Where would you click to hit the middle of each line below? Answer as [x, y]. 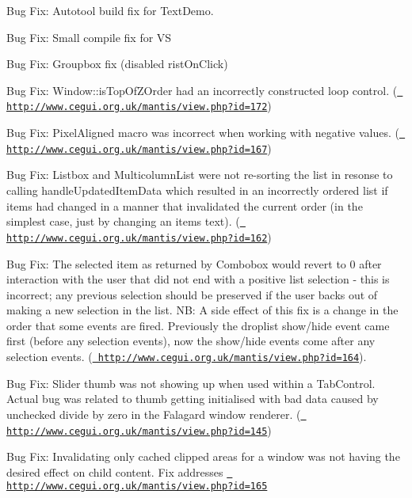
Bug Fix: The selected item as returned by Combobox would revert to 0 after [194, 263]
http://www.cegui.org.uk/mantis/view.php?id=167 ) [139, 148]
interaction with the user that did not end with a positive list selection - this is [198, 279]
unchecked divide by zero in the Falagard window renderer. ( [154, 414]
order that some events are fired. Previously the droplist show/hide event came [198, 325]
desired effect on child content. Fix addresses [115, 471]
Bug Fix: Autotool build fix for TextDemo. [110, 10]
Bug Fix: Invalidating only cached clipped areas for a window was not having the [203, 456]
